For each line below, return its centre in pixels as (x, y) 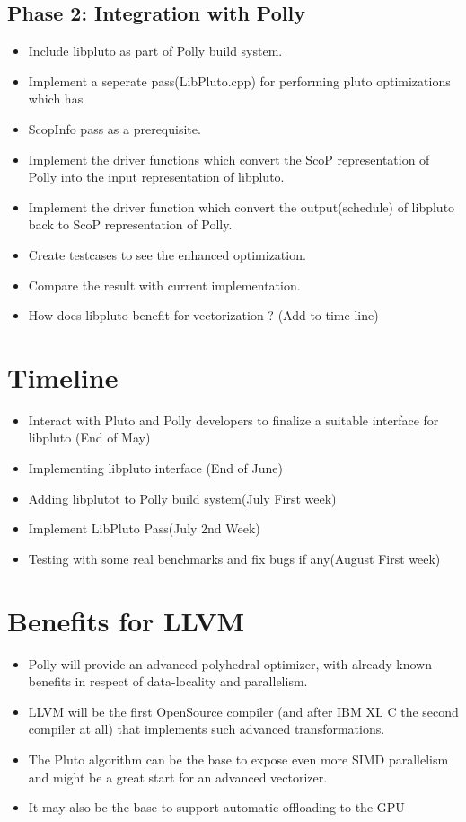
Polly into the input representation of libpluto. (156, 177)
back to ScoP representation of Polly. (130, 224)
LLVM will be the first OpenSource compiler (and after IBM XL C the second (243, 711)
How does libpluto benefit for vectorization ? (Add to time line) (203, 315)
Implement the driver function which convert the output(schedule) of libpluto (242, 206)
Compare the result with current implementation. (164, 285)
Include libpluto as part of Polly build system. (155, 51)
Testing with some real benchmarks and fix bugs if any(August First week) (234, 558)
